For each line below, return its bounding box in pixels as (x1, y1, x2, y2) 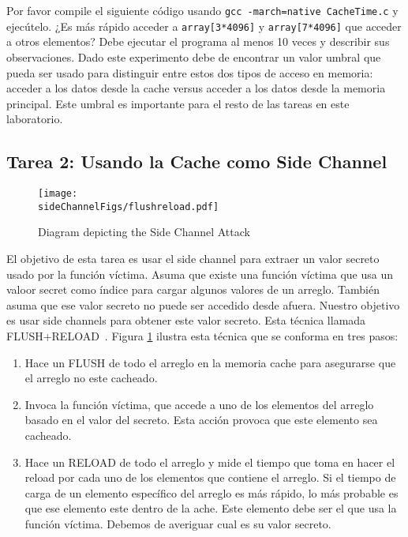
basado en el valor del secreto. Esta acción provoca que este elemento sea (24, 411, 378, 428)
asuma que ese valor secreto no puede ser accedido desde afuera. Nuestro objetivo (6, 296, 400, 313)
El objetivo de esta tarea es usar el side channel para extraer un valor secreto (6, 250, 380, 266)
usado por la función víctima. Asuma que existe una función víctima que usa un (6, 265, 393, 282)
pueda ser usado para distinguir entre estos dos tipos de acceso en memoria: (6, 64, 373, 81)
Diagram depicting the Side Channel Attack (38, 223, 250, 240)
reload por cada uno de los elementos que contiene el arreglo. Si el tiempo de (24, 469, 396, 486)
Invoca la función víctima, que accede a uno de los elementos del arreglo (24, 396, 374, 412)
